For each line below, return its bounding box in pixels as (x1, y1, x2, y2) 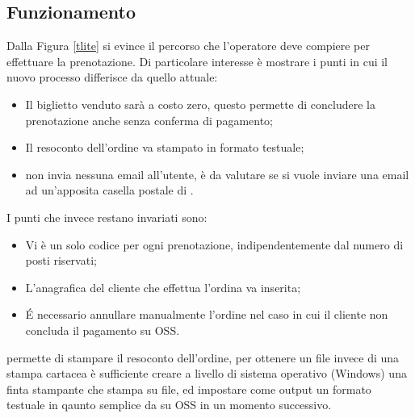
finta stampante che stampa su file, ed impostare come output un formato (6, 380, 371, 397)
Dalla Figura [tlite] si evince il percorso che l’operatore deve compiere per (6, 37, 370, 54)
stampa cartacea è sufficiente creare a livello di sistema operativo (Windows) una (6, 365, 407, 382)
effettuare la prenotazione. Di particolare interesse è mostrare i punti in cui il (6, 52, 388, 69)
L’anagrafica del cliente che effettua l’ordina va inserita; (25, 278, 301, 295)
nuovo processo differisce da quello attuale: (6, 69, 218, 86)
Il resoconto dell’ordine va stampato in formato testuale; (25, 139, 304, 156)
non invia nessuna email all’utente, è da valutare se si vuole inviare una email (25, 165, 409, 182)
